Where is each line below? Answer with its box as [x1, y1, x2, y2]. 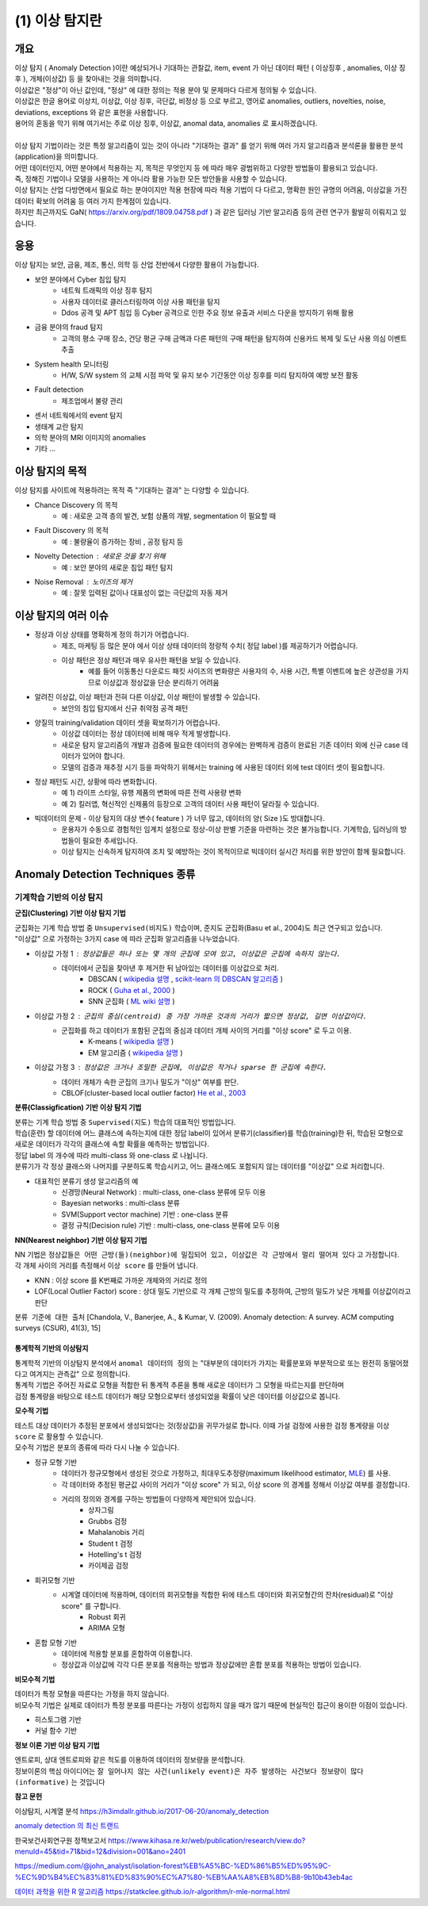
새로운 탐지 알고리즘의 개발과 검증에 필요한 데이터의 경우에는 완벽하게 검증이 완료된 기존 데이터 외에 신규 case [61, 740, 400, 750]
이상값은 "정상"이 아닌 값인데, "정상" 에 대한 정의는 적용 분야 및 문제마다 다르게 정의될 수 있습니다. [14, 85, 317, 94]
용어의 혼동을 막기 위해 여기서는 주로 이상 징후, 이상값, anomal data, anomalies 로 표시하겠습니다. [14, 119, 318, 128]
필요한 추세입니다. [82, 835, 138, 845]
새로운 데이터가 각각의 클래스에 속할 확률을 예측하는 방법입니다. [14, 1139, 210, 1149]
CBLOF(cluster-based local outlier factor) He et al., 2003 [61, 1087, 246, 1098]
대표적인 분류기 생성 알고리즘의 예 [34, 1176, 139, 1186]
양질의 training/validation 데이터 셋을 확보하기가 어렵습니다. [34, 718, 220, 727]
